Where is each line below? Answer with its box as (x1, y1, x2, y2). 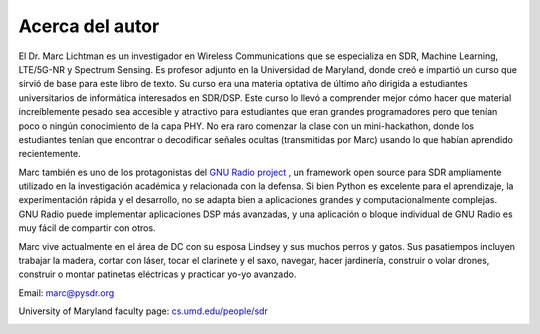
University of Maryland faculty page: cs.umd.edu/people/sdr (18, 305, 269, 317)
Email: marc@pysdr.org (18, 286, 115, 299)
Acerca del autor (18, 15, 160, 37)
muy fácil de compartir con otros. (18, 222, 156, 234)
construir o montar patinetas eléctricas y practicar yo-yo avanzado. (18, 268, 297, 280)
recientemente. (18, 148, 81, 160)
